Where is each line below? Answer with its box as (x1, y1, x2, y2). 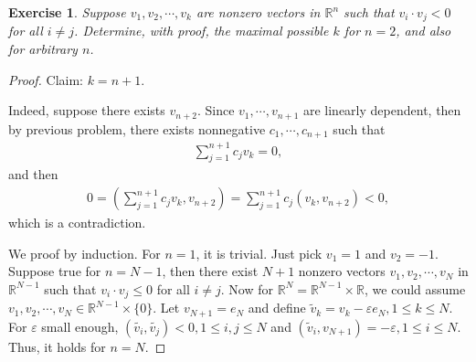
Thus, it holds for (8, 336, 106, 356)
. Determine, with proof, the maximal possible (74, 21, 329, 40)
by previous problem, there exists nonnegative (8, 119, 266, 138)
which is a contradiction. (8, 213, 146, 232)
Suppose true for (8, 261, 101, 281)
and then (8, 165, 58, 184)
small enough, (41, 316, 119, 335)
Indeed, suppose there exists (8, 101, 165, 120)
